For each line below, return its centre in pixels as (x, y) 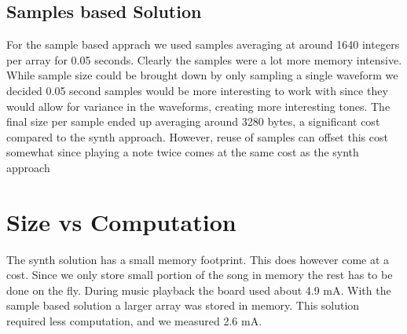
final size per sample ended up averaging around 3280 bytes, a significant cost (193, 121)
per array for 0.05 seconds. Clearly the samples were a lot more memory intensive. (204, 59)
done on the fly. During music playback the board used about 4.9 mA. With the (199, 290)
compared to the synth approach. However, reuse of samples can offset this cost (197, 136)
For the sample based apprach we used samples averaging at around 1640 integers (203, 44)
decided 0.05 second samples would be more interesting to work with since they (197, 90)
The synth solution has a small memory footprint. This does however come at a (198, 259)
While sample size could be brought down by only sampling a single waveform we (202, 75)
